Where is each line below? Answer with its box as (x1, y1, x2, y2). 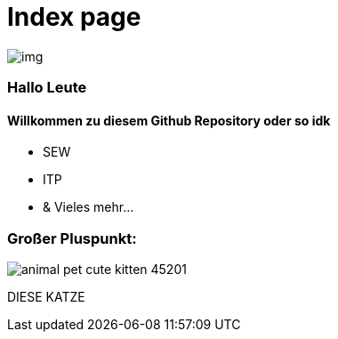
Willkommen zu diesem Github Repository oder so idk (7, 112, 331, 128)
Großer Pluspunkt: (7, 229, 137, 247)
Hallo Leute (7, 78, 87, 97)
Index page (7, 2, 141, 32)
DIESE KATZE (7, 289, 85, 305)
